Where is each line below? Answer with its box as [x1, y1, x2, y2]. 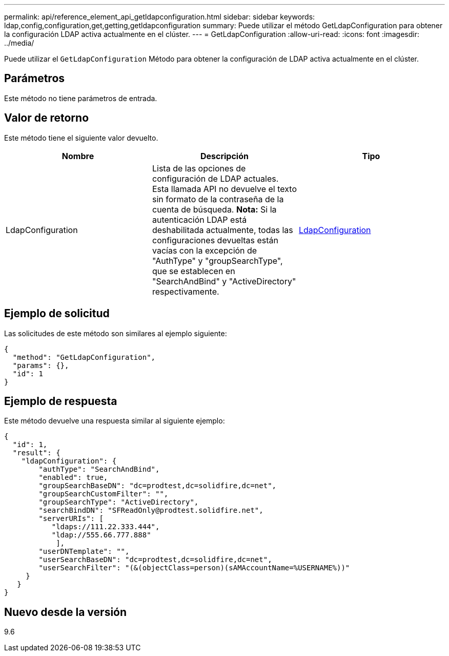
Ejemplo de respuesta [4, 394, 117, 408]
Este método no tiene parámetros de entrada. [4, 93, 157, 103]
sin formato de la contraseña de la [152, 194, 284, 204]
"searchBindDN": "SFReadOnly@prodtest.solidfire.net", [38, 506, 263, 515]
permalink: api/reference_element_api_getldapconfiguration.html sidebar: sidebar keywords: [4, 12, 315, 21]
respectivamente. [152, 286, 219, 297]
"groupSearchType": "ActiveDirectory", [38, 498, 199, 507]
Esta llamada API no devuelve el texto [152, 183, 297, 194]
